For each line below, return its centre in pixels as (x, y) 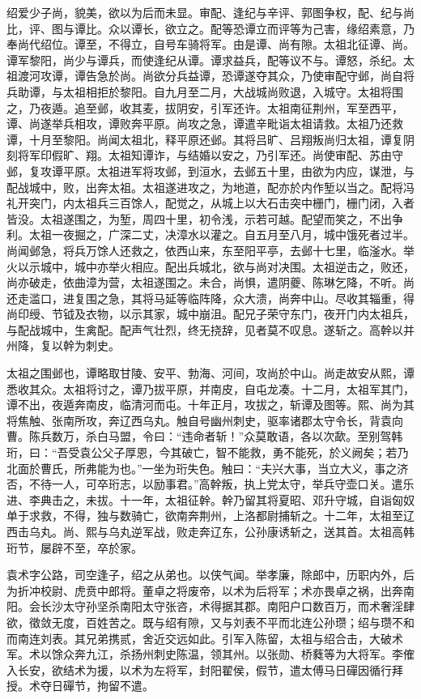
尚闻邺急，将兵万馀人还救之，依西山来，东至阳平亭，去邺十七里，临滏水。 (205, 250)
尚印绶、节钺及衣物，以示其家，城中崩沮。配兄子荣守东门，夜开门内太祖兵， (210, 314)
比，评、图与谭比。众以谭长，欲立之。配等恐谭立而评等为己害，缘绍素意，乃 (210, 28)
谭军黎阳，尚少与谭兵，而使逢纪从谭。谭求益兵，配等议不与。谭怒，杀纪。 (205, 60)
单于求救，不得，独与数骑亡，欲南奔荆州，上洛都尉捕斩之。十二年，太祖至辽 (210, 516)
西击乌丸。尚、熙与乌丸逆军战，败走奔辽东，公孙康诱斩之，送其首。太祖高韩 (210, 531)
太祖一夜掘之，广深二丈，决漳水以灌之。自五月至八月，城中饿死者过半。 (221, 234)
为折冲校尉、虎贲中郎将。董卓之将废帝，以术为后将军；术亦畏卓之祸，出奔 (205, 590)
